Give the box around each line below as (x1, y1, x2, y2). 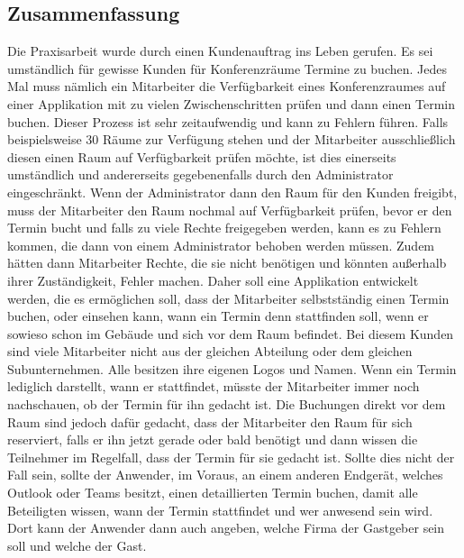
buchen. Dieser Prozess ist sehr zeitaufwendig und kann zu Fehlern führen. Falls (7, 112, 449, 131)
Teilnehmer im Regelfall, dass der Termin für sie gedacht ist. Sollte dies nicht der (7, 447, 455, 466)
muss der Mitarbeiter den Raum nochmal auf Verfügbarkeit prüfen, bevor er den (7, 200, 452, 219)
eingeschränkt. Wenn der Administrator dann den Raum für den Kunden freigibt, (7, 182, 458, 201)
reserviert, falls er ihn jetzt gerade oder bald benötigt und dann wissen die (7, 430, 418, 449)
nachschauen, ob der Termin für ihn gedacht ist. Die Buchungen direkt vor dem (7, 395, 446, 414)
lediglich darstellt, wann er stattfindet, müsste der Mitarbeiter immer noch (7, 377, 420, 396)
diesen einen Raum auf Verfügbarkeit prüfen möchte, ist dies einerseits (7, 147, 396, 166)
